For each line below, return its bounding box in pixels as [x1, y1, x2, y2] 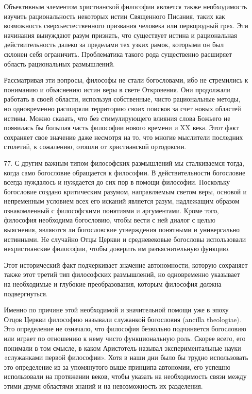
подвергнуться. [4, 288, 48, 298]
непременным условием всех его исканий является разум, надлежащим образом [4, 196, 239, 206]
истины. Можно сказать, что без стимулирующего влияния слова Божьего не [4, 113, 231, 123]
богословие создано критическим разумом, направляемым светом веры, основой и [4, 186, 247, 196]
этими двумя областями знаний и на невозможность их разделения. [4, 380, 203, 391]
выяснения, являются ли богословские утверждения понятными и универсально [4, 224, 240, 235]
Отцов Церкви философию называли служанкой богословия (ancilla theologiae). [4, 314, 241, 324]
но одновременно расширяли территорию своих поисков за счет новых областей [4, 103, 241, 113]
